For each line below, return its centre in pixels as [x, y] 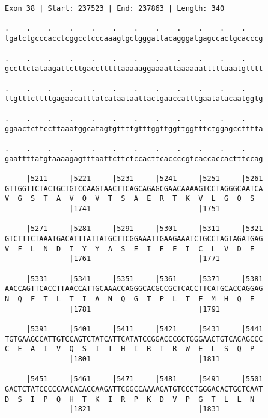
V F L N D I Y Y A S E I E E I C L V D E [130, 249]
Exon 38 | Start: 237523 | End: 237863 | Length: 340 [115, 8]
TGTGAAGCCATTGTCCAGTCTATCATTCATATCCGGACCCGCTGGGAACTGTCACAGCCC [134, 339]
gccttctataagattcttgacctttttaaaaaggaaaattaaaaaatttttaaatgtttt [134, 68]
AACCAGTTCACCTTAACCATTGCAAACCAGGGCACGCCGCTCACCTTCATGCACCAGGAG [134, 289]
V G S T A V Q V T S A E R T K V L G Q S [130, 199]
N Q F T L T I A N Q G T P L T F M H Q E [130, 299]
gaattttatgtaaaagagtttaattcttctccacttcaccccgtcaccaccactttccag [134, 158]
